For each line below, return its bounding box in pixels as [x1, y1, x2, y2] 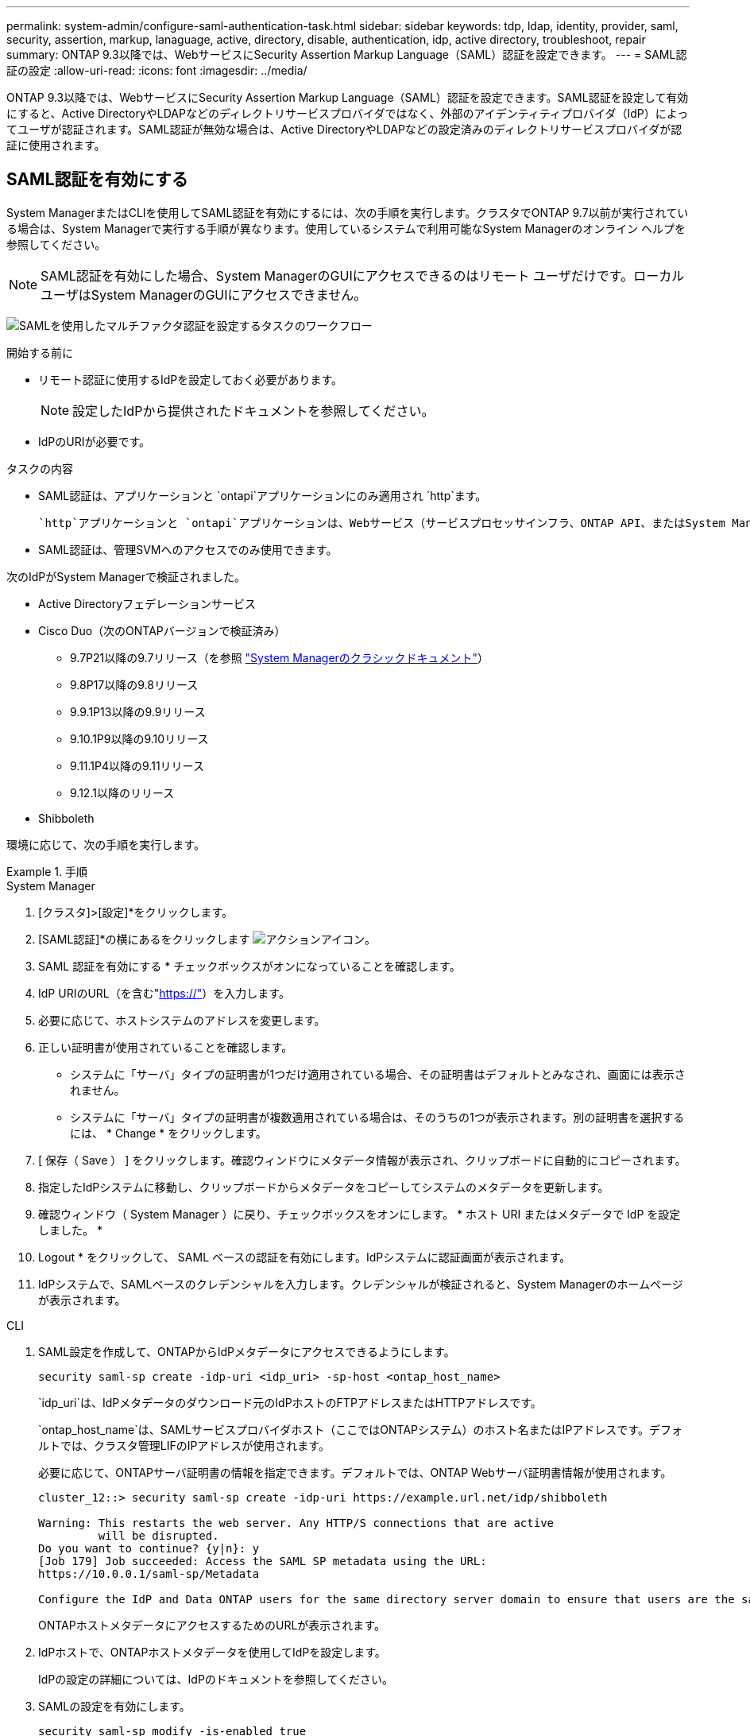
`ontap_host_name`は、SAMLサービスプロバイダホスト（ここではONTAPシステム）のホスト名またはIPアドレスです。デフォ [38, 1422, 682, 1436]
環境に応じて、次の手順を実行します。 [6, 837, 205, 851]
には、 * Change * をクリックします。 [70, 1126, 267, 1140]
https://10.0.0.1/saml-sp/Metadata [38, 1567, 260, 1580]
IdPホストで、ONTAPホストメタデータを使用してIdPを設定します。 [38, 1645, 386, 1659]
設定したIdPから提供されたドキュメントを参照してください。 [72, 402, 435, 419]
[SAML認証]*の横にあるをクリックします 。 [38, 932, 376, 946]
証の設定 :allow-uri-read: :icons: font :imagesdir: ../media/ [6, 64, 307, 77]
